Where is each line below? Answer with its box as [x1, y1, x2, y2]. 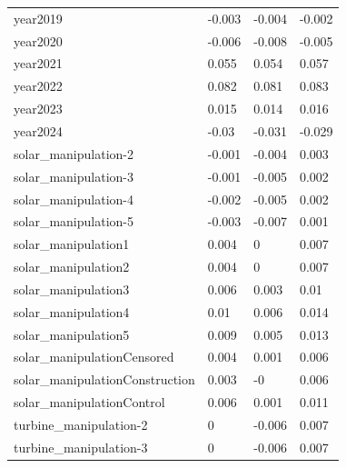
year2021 [14, 54, 63, 73]
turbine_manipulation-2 [14, 414, 148, 433]
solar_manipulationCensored [14, 347, 174, 366]
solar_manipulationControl [14, 393, 165, 412]
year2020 [14, 31, 63, 50]
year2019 [14, 8, 63, 27]
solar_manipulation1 [14, 234, 130, 254]
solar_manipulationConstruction [14, 370, 195, 389]
